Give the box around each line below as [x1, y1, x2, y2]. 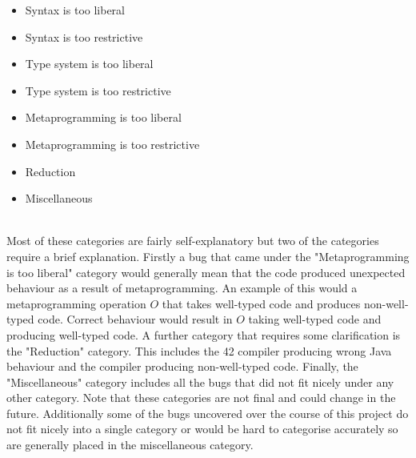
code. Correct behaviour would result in [38, 311, 233, 327]
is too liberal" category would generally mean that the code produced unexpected [6, 263, 406, 280]
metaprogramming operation [6, 295, 146, 311]
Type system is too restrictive [25, 82, 171, 98]
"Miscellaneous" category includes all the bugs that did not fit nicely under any [6, 373, 394, 390]
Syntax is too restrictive [25, 28, 143, 45]
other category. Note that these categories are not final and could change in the [6, 389, 396, 406]
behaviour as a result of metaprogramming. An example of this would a [6, 279, 358, 296]
